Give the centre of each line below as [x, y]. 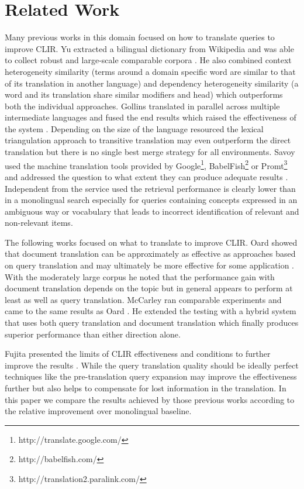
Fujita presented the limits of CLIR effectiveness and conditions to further [138, 354]
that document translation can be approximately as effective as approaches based [150, 254]
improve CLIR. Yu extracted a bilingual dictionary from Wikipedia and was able [149, 48]
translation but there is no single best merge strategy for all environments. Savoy [150, 152]
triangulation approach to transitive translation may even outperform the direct [148, 140]
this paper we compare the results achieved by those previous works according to [150, 399]
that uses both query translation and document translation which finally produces [152, 323]
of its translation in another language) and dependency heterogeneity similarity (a [152, 83]
